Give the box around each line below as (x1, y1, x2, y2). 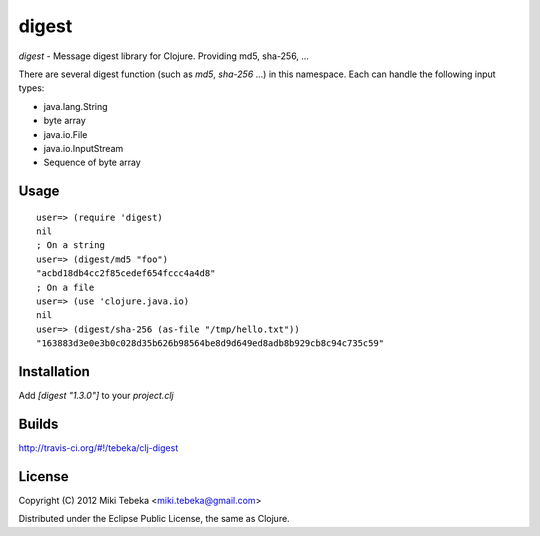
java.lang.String (43, 100, 109, 112)
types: (18, 82, 45, 94)
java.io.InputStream (43, 142, 124, 154)
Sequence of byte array (43, 156, 142, 169)
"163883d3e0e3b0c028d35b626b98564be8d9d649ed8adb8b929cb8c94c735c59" (36, 338, 385, 349)
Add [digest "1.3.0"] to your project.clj (18, 390, 174, 402)
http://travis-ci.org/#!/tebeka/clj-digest (18, 442, 179, 454)
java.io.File (43, 128, 88, 140)
